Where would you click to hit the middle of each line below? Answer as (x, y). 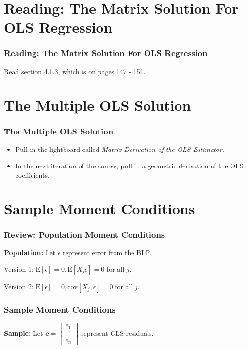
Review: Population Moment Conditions (84, 235)
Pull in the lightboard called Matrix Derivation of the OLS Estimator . (120, 149)
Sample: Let (24, 333)
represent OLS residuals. (117, 333)
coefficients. (32, 175)
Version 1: (19, 269)
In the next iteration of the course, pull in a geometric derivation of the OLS (129, 165)
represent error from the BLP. (107, 253)
